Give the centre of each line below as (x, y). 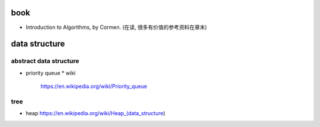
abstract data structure (45, 61)
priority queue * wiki (51, 73)
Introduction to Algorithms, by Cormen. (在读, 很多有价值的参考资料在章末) (116, 27)
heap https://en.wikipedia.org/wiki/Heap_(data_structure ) (95, 113)
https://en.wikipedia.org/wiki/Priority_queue (94, 86)
